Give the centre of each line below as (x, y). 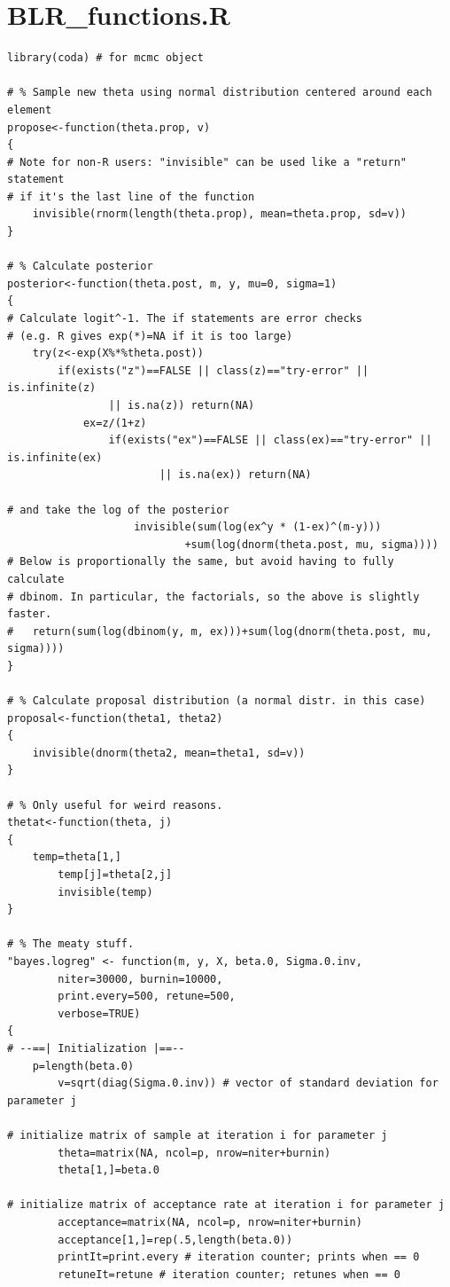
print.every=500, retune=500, (147, 997)
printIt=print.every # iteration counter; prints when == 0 (239, 1257)
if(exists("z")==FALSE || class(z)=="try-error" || (213, 370)
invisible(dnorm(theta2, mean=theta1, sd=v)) (169, 753)
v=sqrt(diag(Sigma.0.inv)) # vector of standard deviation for (248, 1083)
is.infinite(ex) (55, 457)
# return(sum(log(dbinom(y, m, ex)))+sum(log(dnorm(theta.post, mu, (220, 631)
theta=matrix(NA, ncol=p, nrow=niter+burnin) (194, 1153)
